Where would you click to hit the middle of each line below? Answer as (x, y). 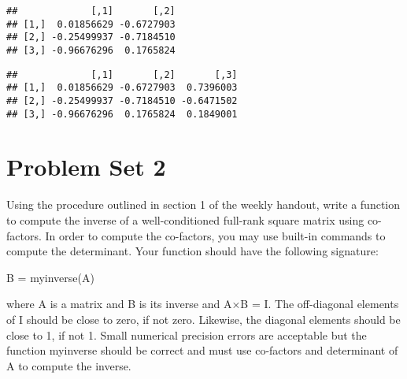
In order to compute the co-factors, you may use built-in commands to (215, 235)
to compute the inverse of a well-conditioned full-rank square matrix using (185, 219)
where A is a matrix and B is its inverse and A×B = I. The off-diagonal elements (203, 304)
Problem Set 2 (86, 167)
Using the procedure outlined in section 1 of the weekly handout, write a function (203, 204)
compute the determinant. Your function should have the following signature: (192, 251)
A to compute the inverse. (69, 365)
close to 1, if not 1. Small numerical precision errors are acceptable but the (187, 334)
